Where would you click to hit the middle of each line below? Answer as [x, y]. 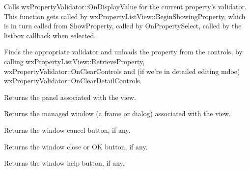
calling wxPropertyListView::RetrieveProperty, [74, 61]
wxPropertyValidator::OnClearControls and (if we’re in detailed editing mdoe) [122, 71]
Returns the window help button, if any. [64, 163]
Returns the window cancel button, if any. [67, 130]
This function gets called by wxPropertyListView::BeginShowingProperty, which [125, 16]
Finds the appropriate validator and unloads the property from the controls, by [123, 52]
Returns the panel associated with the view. [70, 97]
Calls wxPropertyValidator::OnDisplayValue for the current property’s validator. [125, 6]
